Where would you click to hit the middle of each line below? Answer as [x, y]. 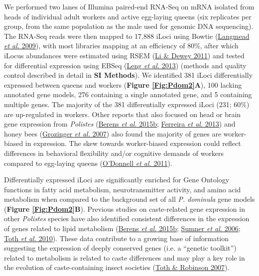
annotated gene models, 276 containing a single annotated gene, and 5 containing [128, 94]
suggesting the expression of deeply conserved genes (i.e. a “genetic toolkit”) [120, 248]
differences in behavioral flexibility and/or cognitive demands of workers [114, 153]
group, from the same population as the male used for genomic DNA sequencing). [129, 26]
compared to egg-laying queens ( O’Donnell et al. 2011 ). [88, 163]
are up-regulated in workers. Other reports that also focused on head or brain [123, 114]
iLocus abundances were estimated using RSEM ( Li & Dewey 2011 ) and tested [124, 55]
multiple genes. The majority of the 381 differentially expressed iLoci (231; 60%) [127, 104]
